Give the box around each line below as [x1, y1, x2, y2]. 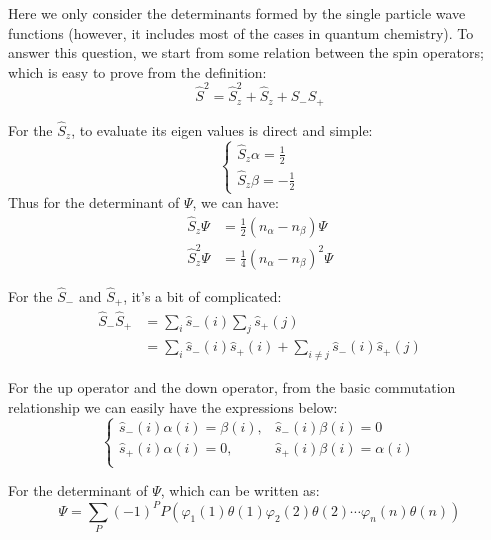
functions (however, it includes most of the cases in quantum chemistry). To [8, 22, 474, 43]
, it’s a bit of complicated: [123, 285, 282, 306]
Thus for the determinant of [8, 192, 180, 213]
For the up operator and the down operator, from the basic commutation [8, 377, 456, 398]
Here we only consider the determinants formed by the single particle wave [8, 3, 466, 23]
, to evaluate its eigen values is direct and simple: [71, 119, 373, 140]
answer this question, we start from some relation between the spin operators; [8, 42, 484, 63]
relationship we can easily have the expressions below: [8, 396, 338, 417]
